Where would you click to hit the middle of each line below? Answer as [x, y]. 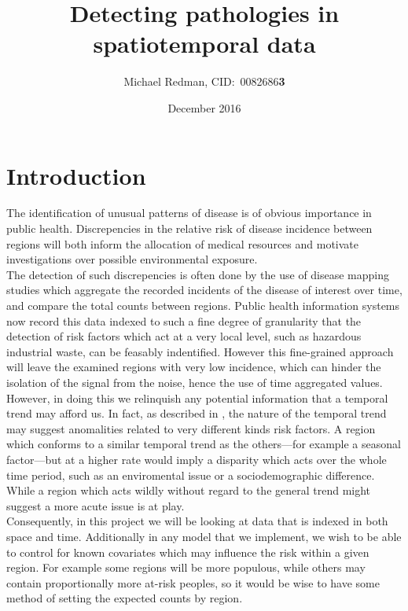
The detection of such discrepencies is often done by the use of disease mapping [198, 274]
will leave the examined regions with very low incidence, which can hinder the [194, 367]
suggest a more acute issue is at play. [96, 505]
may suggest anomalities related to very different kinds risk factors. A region [191, 428]
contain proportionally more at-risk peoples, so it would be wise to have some [193, 582]
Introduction [76, 175]
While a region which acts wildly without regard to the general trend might [189, 490]
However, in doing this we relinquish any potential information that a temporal [197, 398]
